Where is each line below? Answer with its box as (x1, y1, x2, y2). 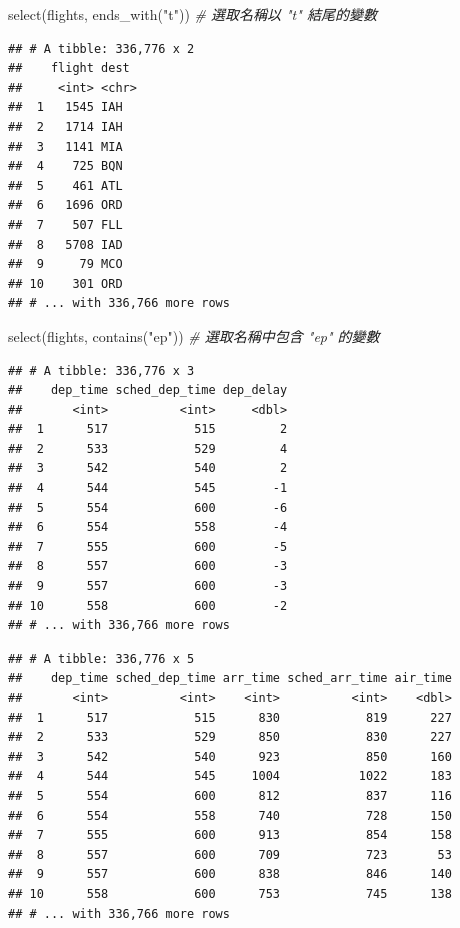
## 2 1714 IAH (8, 119, 123, 134)
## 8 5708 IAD (8, 237, 123, 252)
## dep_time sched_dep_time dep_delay (8, 383, 288, 398)
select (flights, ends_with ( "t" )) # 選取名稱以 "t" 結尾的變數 (8, 4, 377, 24)
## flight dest (8, 61, 130, 76)
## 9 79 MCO (8, 257, 123, 272)
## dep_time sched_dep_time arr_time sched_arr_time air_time (8, 671, 452, 686)
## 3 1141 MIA (8, 139, 123, 154)
